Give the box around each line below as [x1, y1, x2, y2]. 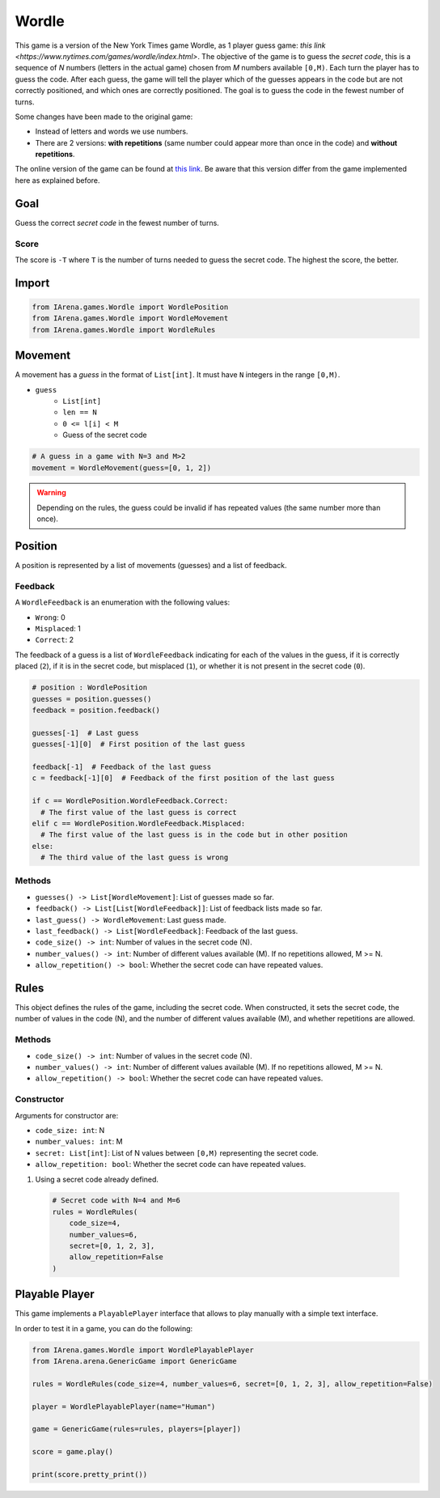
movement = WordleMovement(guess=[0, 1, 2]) [32, 463, 212, 473]
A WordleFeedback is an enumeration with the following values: [15, 597, 231, 607]
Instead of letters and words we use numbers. [35, 126, 188, 137]
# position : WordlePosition [32, 683, 148, 692]
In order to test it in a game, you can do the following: [15, 1323, 193, 1333]
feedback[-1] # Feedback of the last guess [32, 762, 212, 771]
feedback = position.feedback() [32, 706, 161, 715]
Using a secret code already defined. [35, 1174, 159, 1184]
